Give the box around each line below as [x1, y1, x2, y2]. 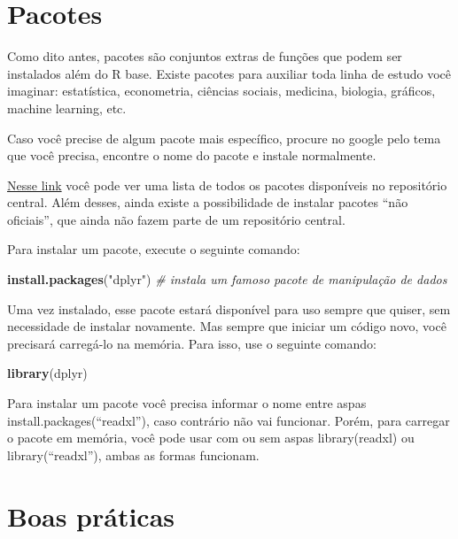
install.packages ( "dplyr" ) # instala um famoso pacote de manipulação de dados [7, 270, 447, 289]
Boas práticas [7, 497, 175, 534]
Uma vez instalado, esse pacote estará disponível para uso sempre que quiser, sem [7, 299, 451, 318]
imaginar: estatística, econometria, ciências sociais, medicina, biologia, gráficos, [7, 81, 436, 100]
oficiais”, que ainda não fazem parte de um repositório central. [7, 210, 345, 228]
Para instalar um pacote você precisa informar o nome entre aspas [7, 394, 367, 412]
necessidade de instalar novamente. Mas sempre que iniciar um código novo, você [7, 317, 446, 335]
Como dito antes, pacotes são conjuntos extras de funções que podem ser [7, 47, 402, 65]
